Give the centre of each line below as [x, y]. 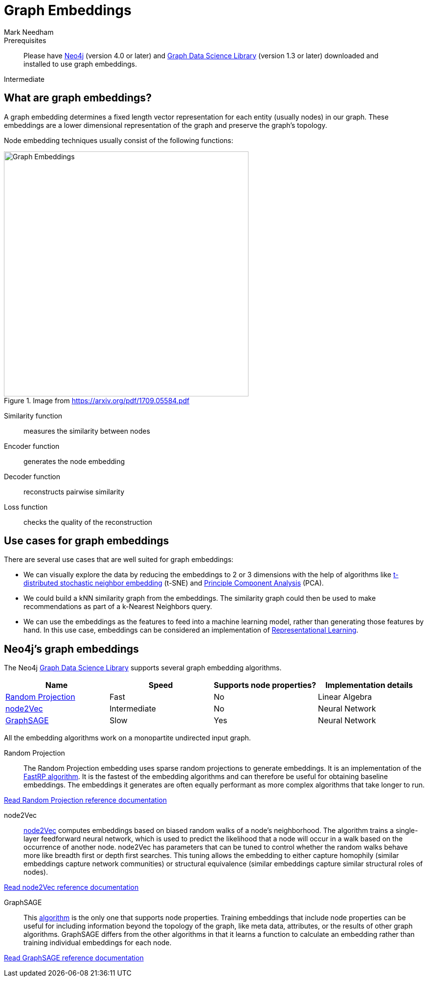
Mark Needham [29, 32]
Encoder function [32, 446]
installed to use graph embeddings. [80, 64]
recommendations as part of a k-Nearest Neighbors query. [118, 607]
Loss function [26, 507]
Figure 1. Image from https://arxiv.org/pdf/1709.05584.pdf [97, 400]
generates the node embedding [74, 461]
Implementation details [369, 685]
